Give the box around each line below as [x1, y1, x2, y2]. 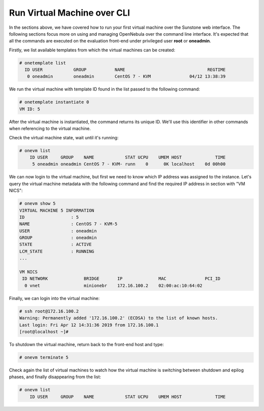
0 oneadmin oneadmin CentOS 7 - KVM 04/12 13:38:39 [27, 74, 226, 79]
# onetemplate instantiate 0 [19, 99, 89, 105]
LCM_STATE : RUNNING [19, 248, 95, 254]
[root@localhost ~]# [19, 329, 68, 334]
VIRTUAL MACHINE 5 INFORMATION [19, 208, 95, 213]
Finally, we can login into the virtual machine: [9, 295, 100, 301]
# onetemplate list [19, 60, 66, 65]
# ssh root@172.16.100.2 [19, 308, 79, 314]
